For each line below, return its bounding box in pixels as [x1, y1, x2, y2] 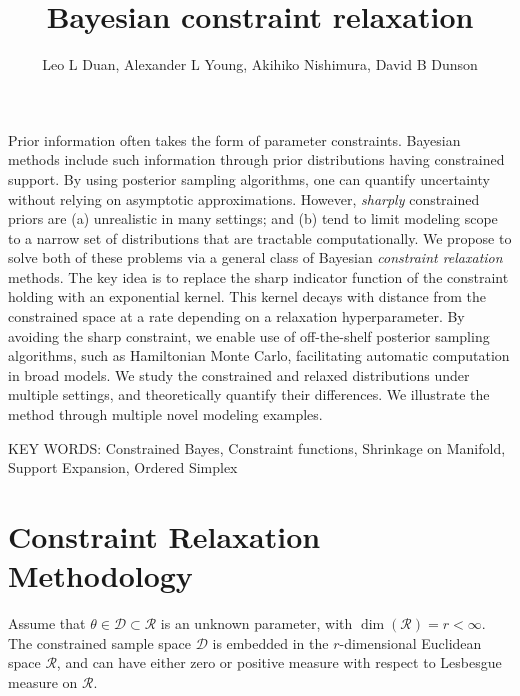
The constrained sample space [8, 632, 192, 653]
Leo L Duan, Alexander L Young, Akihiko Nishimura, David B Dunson [42, 54, 478, 75]
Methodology [8, 555, 193, 596]
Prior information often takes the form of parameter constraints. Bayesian [8, 129, 461, 150]
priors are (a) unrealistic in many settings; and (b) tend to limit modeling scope [8, 208, 498, 229]
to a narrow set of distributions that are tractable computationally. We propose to [8, 227, 512, 248]
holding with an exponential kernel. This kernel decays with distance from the [8, 286, 486, 307]
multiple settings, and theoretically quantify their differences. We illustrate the [8, 384, 490, 405]
